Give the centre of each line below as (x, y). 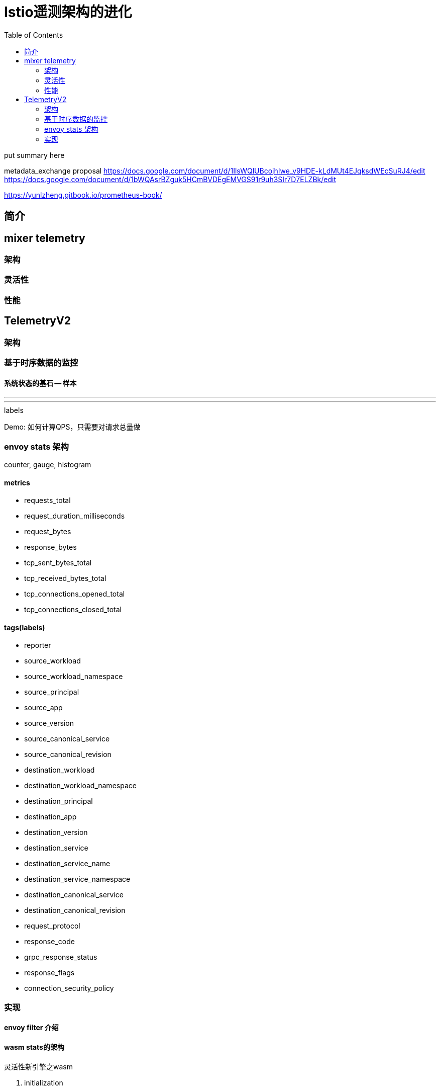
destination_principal (59, 801)
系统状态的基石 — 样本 (40, 383)
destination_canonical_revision (75, 910)
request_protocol (52, 926)
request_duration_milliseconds (75, 516)
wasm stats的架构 (34, 1047)
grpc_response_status (61, 957)
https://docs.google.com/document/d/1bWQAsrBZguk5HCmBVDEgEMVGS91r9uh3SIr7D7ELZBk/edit (170, 179)
